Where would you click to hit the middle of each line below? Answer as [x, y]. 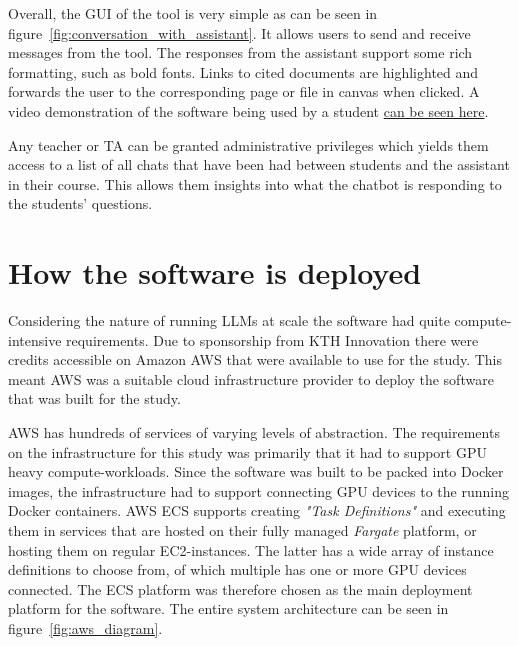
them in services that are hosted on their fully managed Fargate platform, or [242, 530]
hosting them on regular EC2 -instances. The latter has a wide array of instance [251, 549]
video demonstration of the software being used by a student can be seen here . [248, 110]
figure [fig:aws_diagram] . [85, 627]
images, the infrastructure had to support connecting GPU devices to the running [258, 490]
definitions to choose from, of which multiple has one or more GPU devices [237, 569]
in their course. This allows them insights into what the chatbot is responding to [255, 183]
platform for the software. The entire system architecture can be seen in [228, 608]
